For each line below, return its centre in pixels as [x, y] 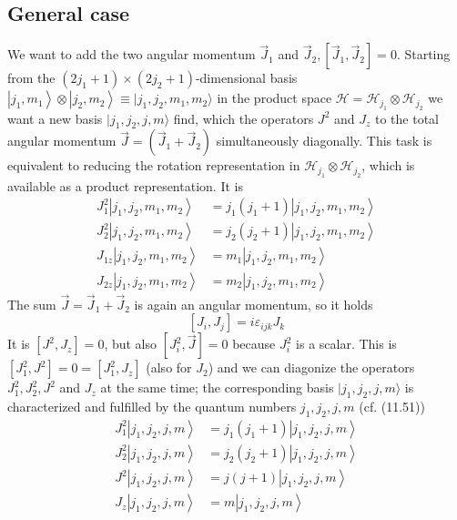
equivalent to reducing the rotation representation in [154, 165]
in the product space [274, 98]
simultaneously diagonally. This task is [324, 141]
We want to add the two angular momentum [132, 54]
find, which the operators [244, 118]
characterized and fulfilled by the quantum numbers [152, 407]
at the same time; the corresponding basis [217, 387]
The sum [32, 304]
